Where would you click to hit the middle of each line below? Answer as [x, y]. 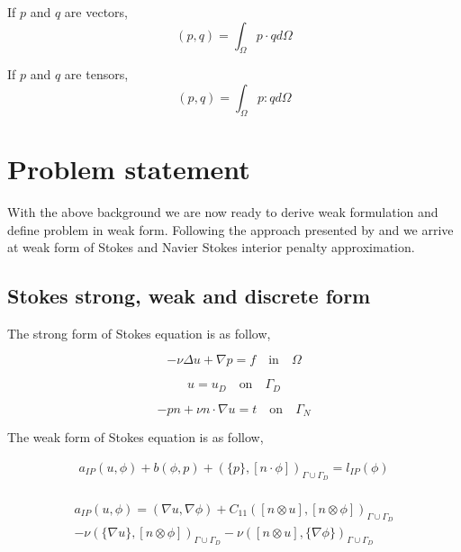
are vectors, [96, 12]
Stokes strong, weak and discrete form [189, 296]
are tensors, [96, 74]
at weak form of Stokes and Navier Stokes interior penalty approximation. [211, 247]
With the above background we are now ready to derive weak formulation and [223, 211]
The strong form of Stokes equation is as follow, [139, 333]
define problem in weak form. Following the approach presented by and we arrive [230, 229]
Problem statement [129, 168]
